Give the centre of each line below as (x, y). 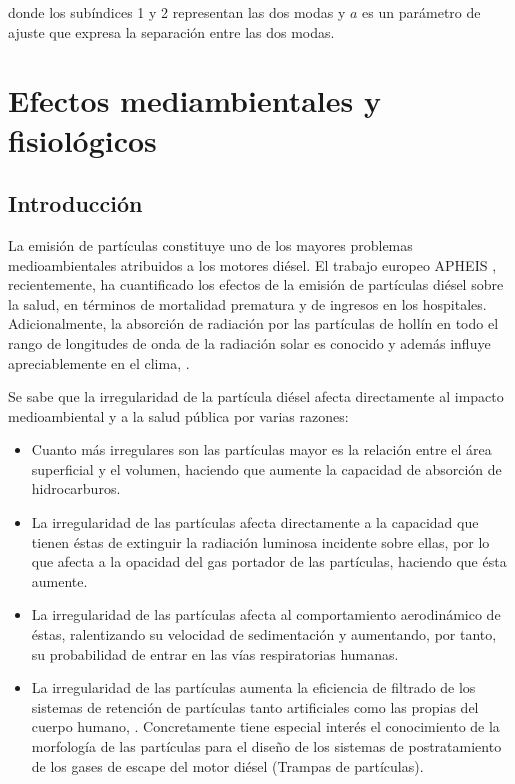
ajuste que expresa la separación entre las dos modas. (171, 31)
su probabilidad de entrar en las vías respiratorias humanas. (215, 653)
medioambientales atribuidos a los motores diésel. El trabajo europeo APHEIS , (252, 264)
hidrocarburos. (76, 488)
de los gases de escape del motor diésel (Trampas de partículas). (227, 765)
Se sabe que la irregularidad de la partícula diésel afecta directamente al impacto (256, 396)
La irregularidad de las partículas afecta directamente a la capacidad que (255, 522)
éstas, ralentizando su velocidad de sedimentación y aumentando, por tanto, (264, 634)
